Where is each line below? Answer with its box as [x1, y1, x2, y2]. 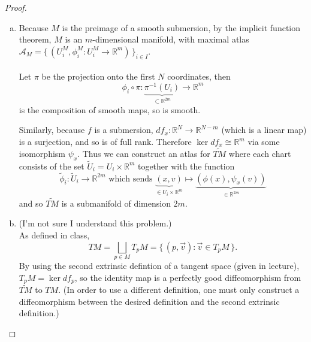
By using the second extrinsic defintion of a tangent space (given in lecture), [19, 259, 300, 271]
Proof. [5, 1, 27, 13]
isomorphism [19, 147, 65, 159]
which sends [108, 174, 153, 183]
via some [247, 135, 280, 148]
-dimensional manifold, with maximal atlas [92, 33, 249, 46]
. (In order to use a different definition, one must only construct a [58, 283, 300, 296]
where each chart [228, 147, 291, 159]
